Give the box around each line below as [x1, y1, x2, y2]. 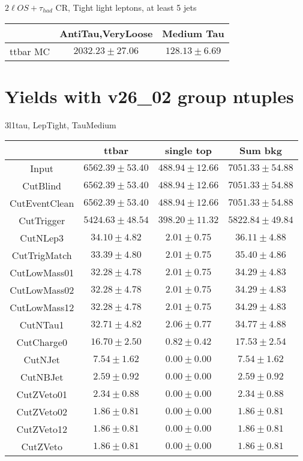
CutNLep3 [20, 231, 64, 245]
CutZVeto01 [16, 387, 67, 402]
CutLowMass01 [10, 266, 74, 280]
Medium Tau [162, 26, 224, 40]
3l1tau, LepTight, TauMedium [5, 118, 116, 131]
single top [165, 143, 212, 158]
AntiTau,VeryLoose [59, 26, 153, 40]
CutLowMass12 [10, 300, 74, 315]
